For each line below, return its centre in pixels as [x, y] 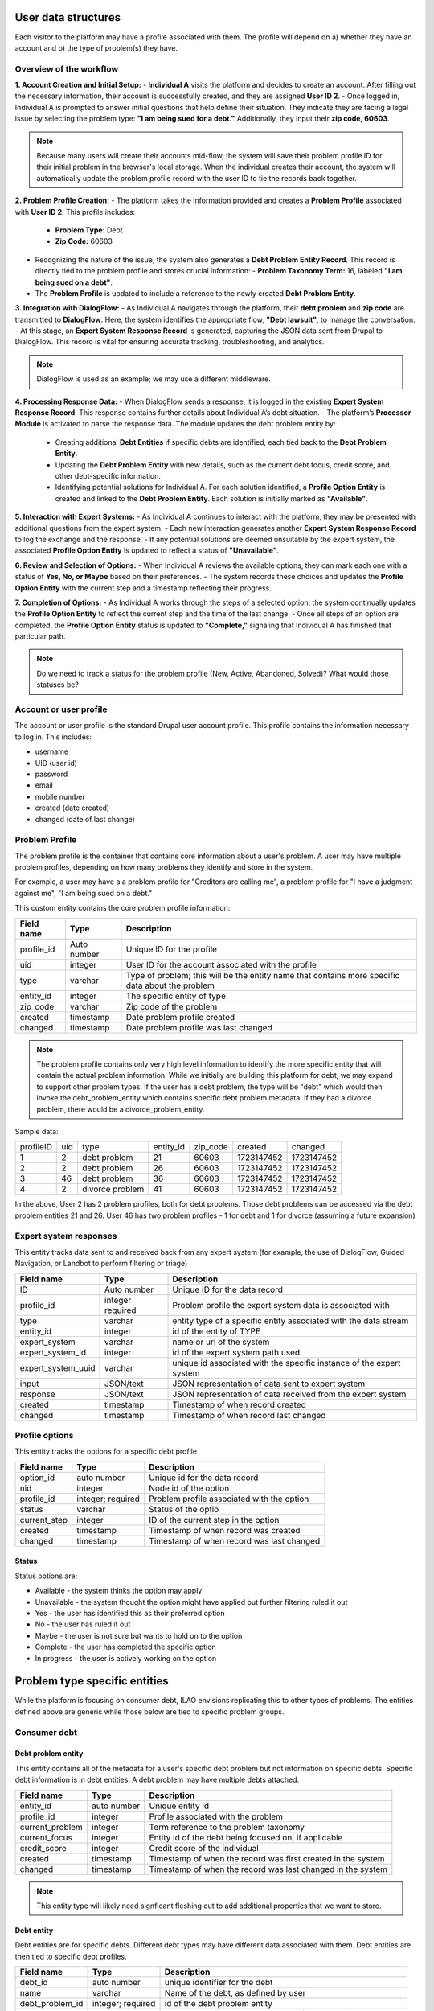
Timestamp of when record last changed [249, 1415]
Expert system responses [66, 1236]
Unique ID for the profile [171, 949]
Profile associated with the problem [216, 1816]
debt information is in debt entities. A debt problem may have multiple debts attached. [157, 1780]
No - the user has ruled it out [83, 1624]
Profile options [44, 1436]
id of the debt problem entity [219, 2004]
